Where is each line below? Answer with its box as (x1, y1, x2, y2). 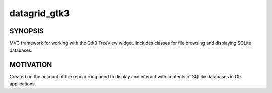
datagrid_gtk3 (9, 8, 70, 19)
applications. (9, 81, 36, 87)
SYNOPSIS (9, 27, 44, 35)
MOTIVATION (9, 61, 52, 69)
